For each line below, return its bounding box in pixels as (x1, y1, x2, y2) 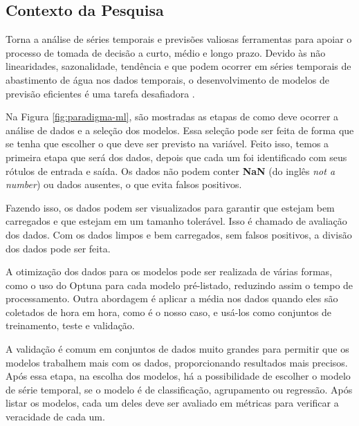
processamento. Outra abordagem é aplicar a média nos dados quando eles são (6, 291, 338, 306)
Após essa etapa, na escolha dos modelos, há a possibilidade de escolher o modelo (6, 369, 351, 383)
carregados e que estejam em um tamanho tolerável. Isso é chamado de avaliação (6, 214, 347, 228)
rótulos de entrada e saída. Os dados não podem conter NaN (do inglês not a (6, 163, 335, 178)
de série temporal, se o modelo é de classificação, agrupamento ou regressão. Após (6, 382, 353, 396)
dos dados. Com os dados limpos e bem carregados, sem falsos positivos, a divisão (6, 227, 352, 241)
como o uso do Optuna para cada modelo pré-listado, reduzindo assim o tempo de (6, 277, 353, 292)
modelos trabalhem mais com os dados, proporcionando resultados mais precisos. (6, 355, 348, 369)
